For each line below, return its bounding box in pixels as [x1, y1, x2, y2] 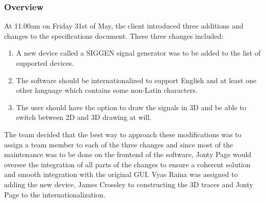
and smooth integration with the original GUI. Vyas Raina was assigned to [4, 169, 238, 180]
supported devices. [16, 58, 74, 68]
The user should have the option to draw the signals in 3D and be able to [16, 102, 246, 112]
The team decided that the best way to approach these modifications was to [4, 129, 242, 139]
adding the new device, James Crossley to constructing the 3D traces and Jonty [4, 179, 253, 189]
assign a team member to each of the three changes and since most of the [4, 139, 233, 149]
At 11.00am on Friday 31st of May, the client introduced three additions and [4, 20, 244, 31]
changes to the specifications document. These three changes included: [4, 30, 224, 41]
